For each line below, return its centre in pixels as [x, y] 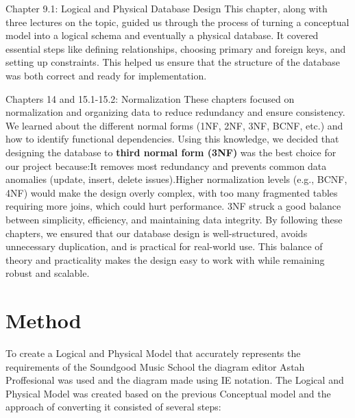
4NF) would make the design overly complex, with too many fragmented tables [172, 192]
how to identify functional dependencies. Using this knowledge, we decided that [172, 139]
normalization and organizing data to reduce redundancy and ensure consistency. [175, 112]
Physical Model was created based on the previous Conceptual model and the [168, 393]
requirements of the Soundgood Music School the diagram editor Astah [155, 366]
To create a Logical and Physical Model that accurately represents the [153, 353]
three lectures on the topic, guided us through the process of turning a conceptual [177, 22]
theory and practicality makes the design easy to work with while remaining [165, 259]
